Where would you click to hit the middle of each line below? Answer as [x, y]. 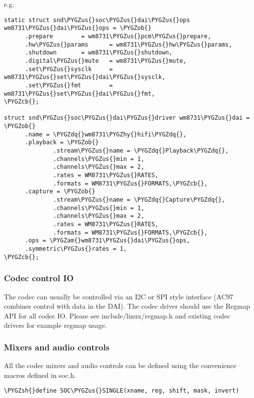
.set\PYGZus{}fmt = [69, 85]
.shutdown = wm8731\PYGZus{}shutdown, [99, 53]
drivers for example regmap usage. [55, 325]
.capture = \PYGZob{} [60, 192]
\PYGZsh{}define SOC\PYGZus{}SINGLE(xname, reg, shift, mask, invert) [122, 391]
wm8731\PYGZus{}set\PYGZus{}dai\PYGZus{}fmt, [79, 93]
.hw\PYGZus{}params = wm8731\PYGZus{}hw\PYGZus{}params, [128, 44]
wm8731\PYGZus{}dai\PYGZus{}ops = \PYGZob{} [78, 28]
